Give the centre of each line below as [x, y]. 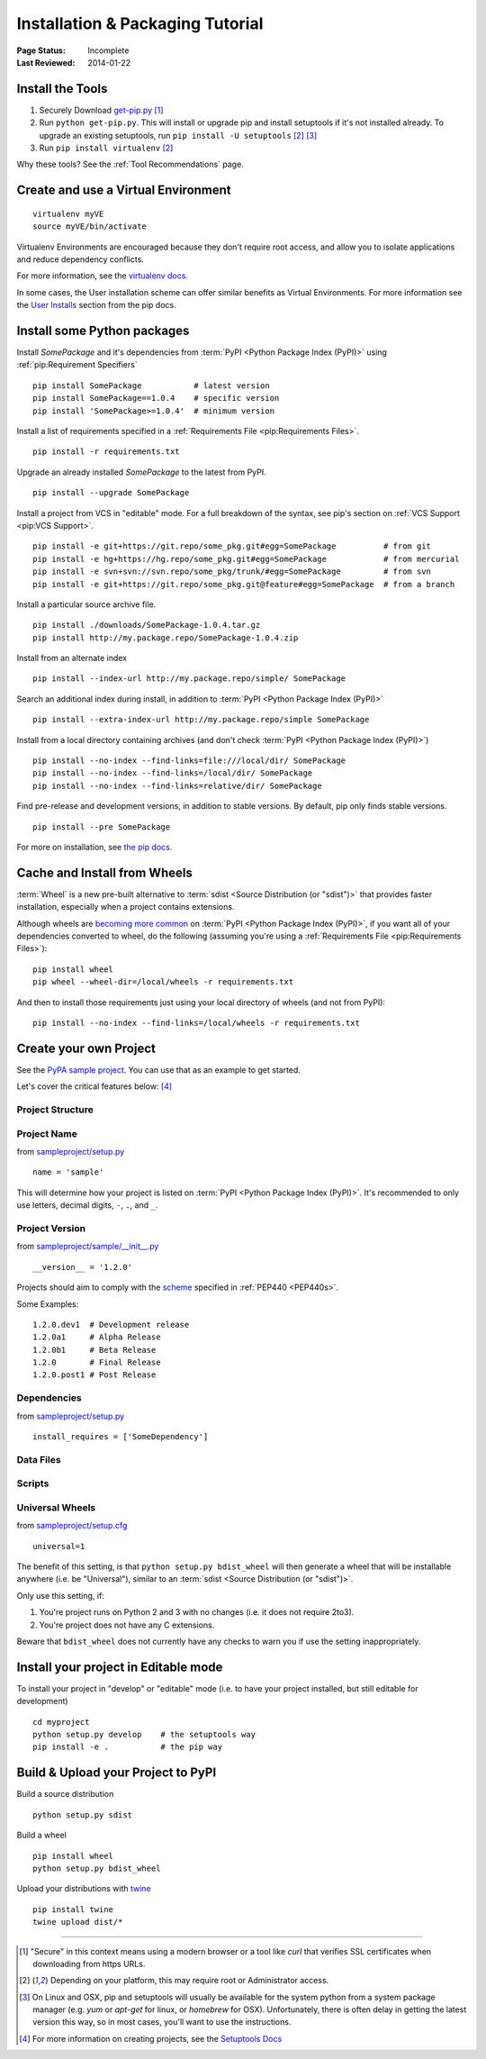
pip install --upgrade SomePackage [111, 493]
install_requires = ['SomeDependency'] [121, 1437]
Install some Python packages [103, 330]
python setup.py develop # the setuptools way [144, 1735]
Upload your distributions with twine [84, 1889]
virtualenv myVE [68, 213]
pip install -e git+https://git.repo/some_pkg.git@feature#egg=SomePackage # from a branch [244, 584]
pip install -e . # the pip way [128, 1747]
